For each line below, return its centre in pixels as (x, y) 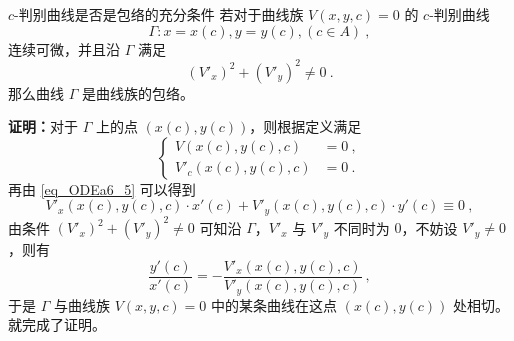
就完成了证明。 (57, 324)
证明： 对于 (43, 126)
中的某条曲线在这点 (274, 304)
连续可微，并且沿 (64, 48)
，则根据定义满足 (305, 126)
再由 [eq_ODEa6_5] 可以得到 (102, 188)
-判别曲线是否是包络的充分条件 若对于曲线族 (159, 14)
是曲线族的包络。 (137, 92)
